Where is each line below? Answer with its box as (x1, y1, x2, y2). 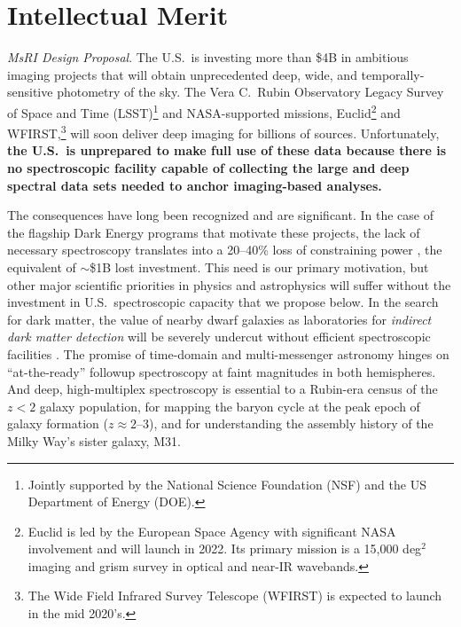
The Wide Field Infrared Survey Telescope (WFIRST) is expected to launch (27, 586, 442, 605)
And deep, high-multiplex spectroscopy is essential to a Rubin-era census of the (7, 380, 438, 398)
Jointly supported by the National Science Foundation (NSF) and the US (27, 474, 426, 493)
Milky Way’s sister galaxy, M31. (7, 431, 181, 450)
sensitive (7, 82, 53, 101)
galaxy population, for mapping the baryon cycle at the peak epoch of (39, 396, 420, 415)
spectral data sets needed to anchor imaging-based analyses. (7, 176, 382, 194)
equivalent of (7, 257, 76, 276)
